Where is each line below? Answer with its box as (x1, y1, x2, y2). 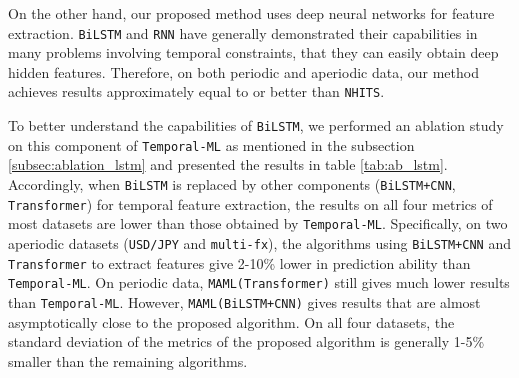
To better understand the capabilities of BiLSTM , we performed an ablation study (8, 115, 504, 136)
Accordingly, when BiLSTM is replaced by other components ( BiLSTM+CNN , (8, 174, 456, 194)
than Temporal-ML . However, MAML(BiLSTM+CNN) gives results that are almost (8, 291, 481, 312)
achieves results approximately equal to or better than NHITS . (8, 81, 385, 102)
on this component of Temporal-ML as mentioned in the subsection (8, 134, 415, 155)
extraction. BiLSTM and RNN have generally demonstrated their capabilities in (8, 22, 478, 43)
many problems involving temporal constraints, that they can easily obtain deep (8, 42, 499, 63)
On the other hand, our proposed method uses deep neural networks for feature (8, 3, 495, 23)
